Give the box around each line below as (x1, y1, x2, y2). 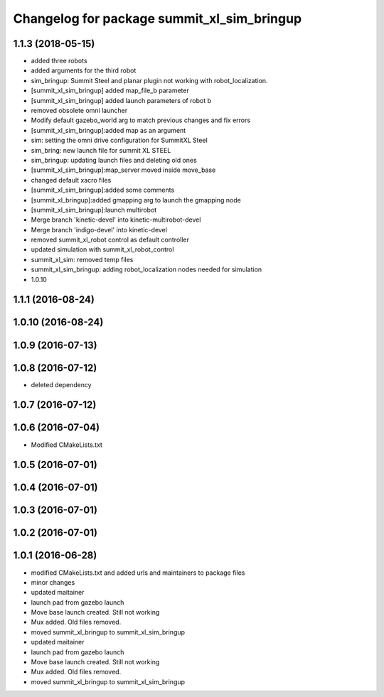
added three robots (31, 57, 88, 65)
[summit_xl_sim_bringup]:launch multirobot (31, 205, 157, 214)
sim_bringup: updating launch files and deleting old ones (31, 156, 197, 164)
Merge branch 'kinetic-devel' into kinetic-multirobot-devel (31, 215, 201, 224)
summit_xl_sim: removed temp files (31, 255, 134, 264)
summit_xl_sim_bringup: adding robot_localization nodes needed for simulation (31, 265, 262, 274)
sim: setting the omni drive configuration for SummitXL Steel (31, 136, 208, 145)
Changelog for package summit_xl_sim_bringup (13, 11, 302, 26)
